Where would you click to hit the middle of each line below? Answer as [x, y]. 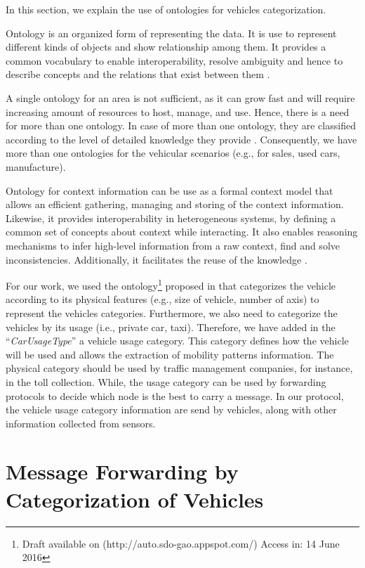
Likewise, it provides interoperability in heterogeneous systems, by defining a [171, 218]
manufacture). [36, 166]
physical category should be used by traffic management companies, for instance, [179, 368]
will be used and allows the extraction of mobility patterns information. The [170, 354]
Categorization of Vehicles [135, 499]
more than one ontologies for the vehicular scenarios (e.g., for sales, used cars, [173, 153]
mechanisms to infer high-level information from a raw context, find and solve [173, 245]
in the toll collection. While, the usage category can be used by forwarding [166, 381]
